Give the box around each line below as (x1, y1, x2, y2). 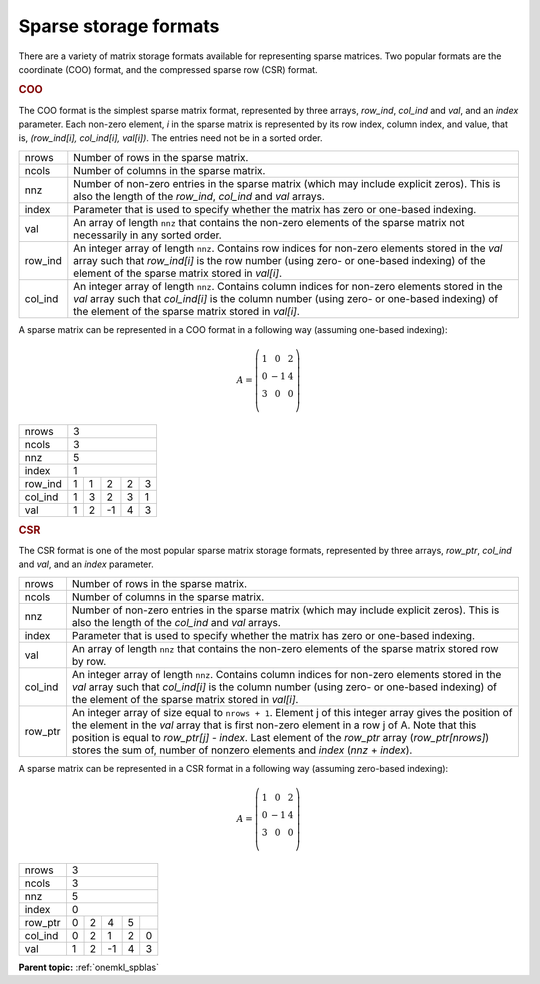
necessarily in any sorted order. (73, 228, 222, 242)
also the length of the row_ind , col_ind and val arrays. (73, 189, 325, 203)
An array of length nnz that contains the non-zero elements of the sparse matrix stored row (71, 641, 499, 655)
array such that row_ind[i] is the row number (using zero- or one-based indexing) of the (73, 253, 486, 267)
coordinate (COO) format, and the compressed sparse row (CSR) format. (18, 63, 319, 75)
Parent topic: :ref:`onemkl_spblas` (18, 961, 160, 973)
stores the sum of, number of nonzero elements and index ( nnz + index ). (71, 743, 413, 757)
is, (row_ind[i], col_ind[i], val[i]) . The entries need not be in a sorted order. (18, 132, 324, 144)
